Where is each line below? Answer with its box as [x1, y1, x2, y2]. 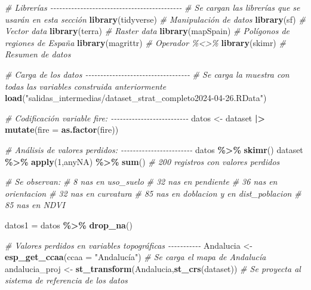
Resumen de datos [5, 48, 71, 60]
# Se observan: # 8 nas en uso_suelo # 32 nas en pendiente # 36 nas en [5, 175, 278, 188]
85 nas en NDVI [5, 199, 65, 211]
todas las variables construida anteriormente [5, 80, 167, 92]
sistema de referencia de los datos [5, 274, 128, 286]
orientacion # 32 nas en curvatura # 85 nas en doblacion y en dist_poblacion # [5, 187, 301, 199]
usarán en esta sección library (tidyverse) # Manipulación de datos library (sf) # [5, 13, 306, 25]
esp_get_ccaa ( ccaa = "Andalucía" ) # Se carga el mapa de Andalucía [5, 251, 266, 263]
